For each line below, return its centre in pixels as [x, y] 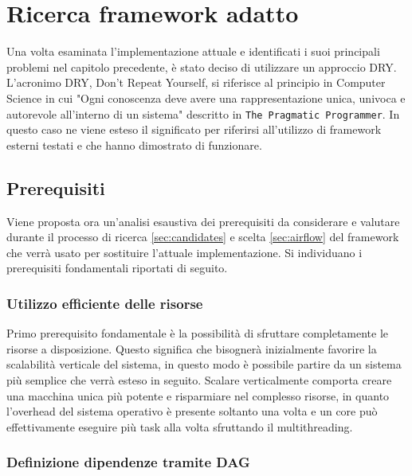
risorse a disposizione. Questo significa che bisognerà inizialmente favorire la [192, 348]
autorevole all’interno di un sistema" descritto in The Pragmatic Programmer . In [203, 113]
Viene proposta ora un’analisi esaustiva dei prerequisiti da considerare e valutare [203, 221]
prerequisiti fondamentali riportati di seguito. [117, 268]
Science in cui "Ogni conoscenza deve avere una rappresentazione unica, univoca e [206, 98]
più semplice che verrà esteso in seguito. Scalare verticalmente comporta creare [199, 379]
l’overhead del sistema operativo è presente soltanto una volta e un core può [192, 411]
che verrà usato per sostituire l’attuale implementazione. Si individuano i [184, 252]
